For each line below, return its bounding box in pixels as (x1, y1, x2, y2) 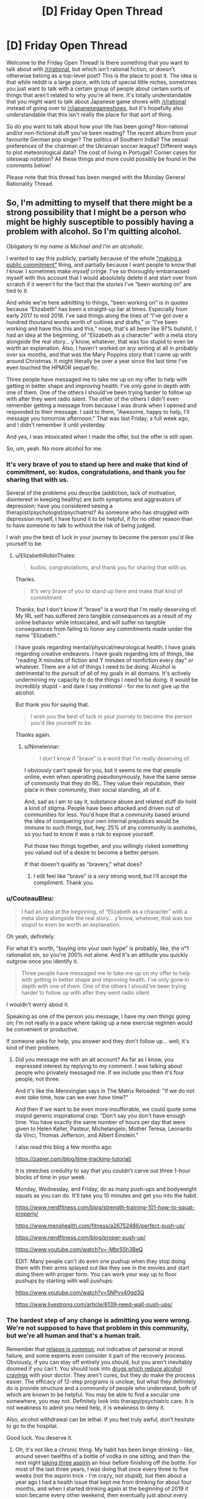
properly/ (15, 1210, 38, 1218)
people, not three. (15, 1075, 60, 1083)
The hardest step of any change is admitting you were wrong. (6, 1316, 192, 1325)
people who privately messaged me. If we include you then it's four (15, 1069, 185, 1077)
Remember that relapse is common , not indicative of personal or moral (6, 1345, 183, 1352)
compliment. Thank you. (33, 879, 94, 886)
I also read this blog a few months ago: (15, 1143, 113, 1151)
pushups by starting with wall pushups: (15, 1277, 114, 1284)
